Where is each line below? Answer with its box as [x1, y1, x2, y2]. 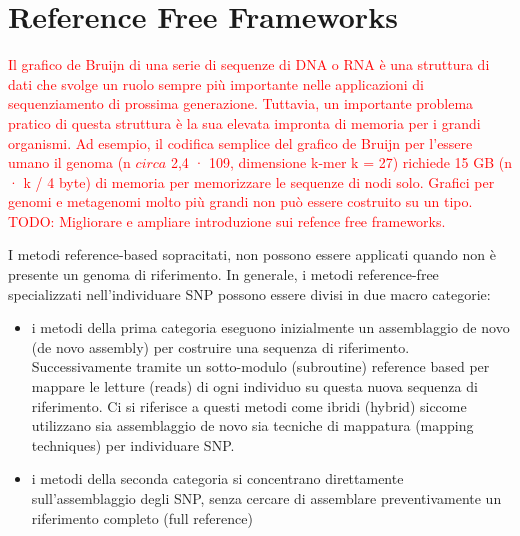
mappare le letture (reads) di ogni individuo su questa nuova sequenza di [31, 376, 478, 397]
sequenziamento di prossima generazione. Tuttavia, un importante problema [8, 93, 474, 114]
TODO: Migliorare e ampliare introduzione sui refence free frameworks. [8, 210, 446, 231]
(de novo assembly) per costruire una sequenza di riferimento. [31, 336, 410, 357]
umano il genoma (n [8, 152, 131, 173]
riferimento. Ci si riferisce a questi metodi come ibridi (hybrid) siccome [31, 395, 467, 416]
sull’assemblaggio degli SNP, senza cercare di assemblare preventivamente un [31, 488, 502, 508]
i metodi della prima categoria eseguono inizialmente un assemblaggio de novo [31, 317, 510, 338]
